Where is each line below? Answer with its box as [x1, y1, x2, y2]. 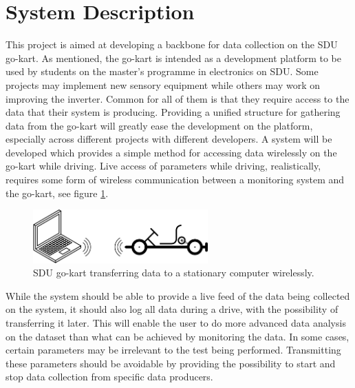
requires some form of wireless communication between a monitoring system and [6, 172, 345, 187]
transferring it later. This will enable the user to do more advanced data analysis [6, 316, 346, 330]
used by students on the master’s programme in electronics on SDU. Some [6, 64, 319, 79]
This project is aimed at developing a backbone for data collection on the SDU [6, 37, 338, 52]
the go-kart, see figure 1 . [6, 185, 109, 200]
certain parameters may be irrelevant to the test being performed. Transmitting [6, 343, 341, 357]
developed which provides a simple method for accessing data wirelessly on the [6, 145, 337, 159]
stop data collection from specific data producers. [6, 369, 213, 384]
